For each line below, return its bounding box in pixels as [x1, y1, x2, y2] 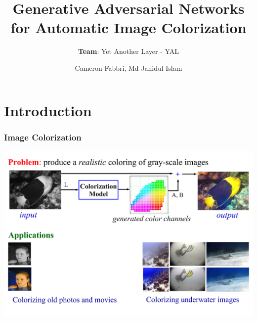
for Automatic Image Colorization [10, 17, 247, 38]
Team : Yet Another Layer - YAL [78, 46, 179, 56]
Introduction [4, 100, 92, 120]
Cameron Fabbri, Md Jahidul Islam [75, 62, 182, 73]
